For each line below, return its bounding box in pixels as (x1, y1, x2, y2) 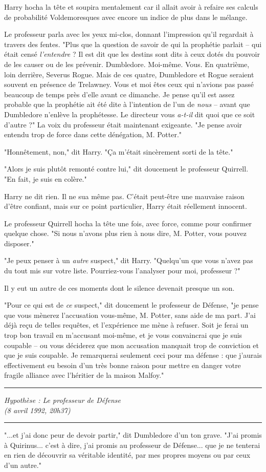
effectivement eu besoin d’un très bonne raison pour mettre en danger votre (4, 359, 241, 370)
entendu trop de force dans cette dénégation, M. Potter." (4, 129, 182, 140)
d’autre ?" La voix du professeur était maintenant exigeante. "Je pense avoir (4, 119, 242, 130)
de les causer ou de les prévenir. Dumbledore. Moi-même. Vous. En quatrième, (4, 58, 250, 69)
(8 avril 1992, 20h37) (4, 404, 71, 415)
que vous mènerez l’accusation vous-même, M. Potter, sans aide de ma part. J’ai (4, 309, 256, 320)
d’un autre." (4, 459, 41, 470)
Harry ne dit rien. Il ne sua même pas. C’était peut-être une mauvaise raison (4, 190, 245, 201)
